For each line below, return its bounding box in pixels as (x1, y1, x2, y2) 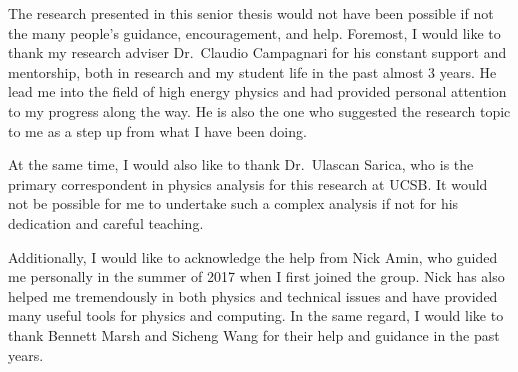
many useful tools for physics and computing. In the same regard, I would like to (8, 305, 504, 326)
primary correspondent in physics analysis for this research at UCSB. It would (8, 173, 488, 194)
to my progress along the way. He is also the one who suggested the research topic (8, 100, 511, 121)
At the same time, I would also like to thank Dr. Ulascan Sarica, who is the (8, 154, 474, 175)
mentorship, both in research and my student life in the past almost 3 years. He (8, 61, 497, 82)
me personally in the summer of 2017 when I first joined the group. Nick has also (8, 266, 505, 287)
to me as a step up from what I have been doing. (8, 120, 307, 141)
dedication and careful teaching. (8, 212, 204, 233)
